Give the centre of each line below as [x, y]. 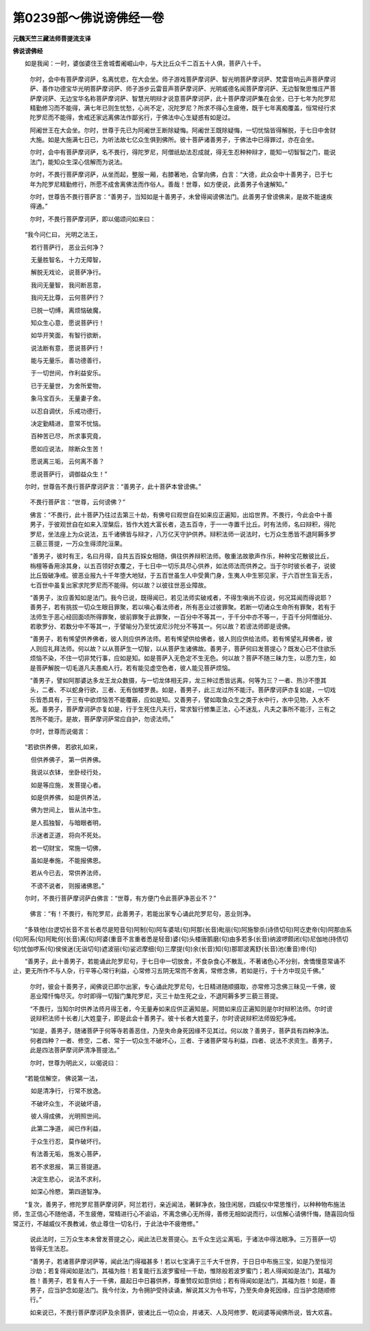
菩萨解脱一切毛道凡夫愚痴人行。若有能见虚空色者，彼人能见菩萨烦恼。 [135, 668]
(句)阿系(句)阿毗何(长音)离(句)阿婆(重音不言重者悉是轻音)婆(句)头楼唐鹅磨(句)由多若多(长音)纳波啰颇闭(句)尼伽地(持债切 [181, 939]
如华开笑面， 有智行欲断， [67, 335]
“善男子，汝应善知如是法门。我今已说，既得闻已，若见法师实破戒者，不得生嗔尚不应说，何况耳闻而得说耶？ [181, 598]
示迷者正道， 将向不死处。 [67, 835]
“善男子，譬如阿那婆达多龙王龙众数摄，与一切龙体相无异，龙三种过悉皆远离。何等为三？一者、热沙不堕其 [178, 681]
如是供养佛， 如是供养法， [67, 797]
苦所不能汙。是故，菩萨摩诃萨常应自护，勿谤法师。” [102, 719]
